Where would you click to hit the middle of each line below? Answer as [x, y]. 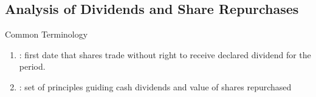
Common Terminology [46, 34]
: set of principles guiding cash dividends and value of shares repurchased [155, 86]
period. [32, 66]
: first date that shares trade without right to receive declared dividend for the [165, 54]
